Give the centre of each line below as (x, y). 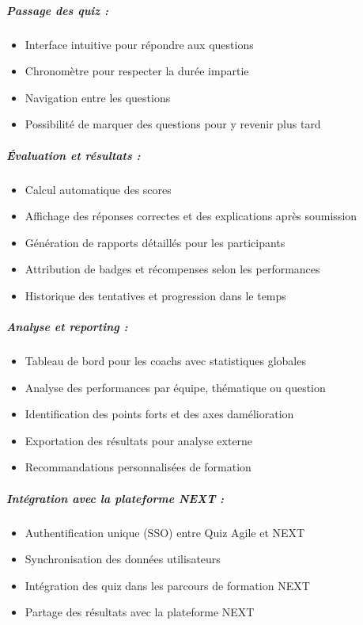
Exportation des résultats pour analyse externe (139, 440)
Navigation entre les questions (98, 97)
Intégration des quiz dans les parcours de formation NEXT (167, 585)
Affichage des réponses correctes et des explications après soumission (191, 216)
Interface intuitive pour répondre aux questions (139, 44)
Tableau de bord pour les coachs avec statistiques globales (165, 361)
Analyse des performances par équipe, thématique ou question (175, 387)
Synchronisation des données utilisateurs (123, 559)
